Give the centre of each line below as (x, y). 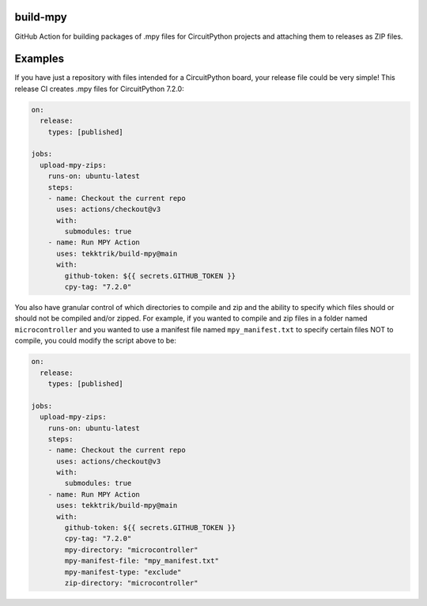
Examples (40, 59)
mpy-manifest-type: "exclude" (123, 572)
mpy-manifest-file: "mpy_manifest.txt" (142, 561)
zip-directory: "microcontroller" (131, 583)
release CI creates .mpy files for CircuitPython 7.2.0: (100, 89)
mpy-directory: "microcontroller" (131, 549)
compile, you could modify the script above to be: (96, 341)
